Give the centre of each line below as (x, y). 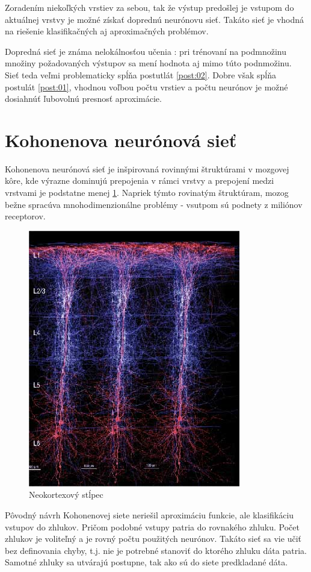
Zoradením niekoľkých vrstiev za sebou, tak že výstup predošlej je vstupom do (149, 7)
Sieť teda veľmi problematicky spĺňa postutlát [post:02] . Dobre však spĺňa (141, 74)
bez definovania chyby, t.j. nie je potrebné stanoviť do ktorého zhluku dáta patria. (156, 550)
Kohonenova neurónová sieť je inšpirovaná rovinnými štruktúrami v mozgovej (147, 168)
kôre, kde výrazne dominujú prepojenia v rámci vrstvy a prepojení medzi (140, 181)
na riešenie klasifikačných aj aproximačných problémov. (107, 31)
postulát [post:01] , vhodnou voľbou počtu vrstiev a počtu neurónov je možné (146, 86)
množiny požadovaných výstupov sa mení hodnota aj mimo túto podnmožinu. (148, 63)
